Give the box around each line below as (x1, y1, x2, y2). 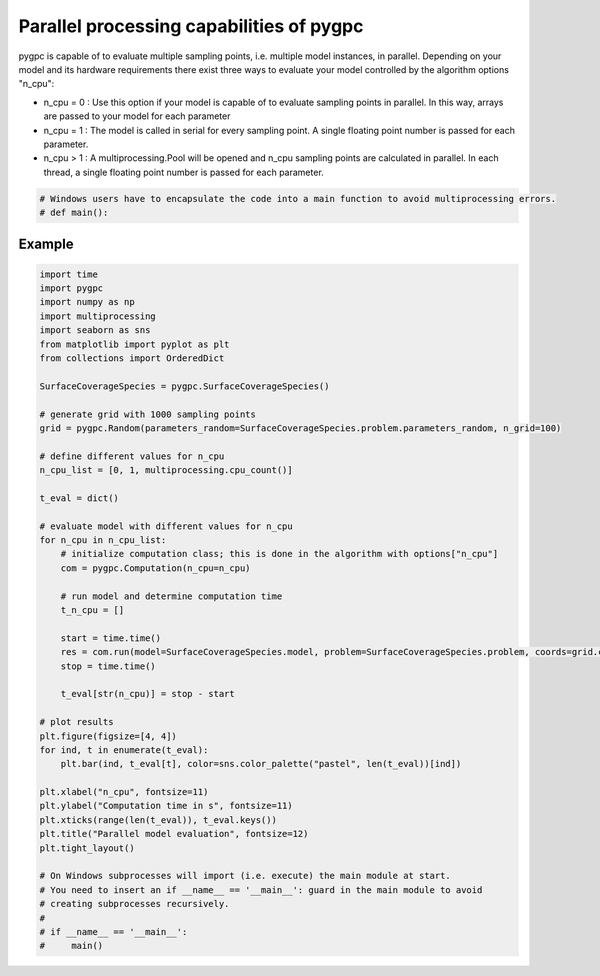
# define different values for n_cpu (39, 450, 225, 462)
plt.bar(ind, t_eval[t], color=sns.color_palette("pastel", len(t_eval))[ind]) (60, 758, 462, 770)
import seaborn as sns (39, 325, 151, 336)
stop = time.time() (60, 660, 157, 672)
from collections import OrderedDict (39, 352, 225, 364)
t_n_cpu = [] (60, 605, 125, 616)
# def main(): (39, 207, 109, 219)
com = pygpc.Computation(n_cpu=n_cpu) (60, 562, 251, 574)
